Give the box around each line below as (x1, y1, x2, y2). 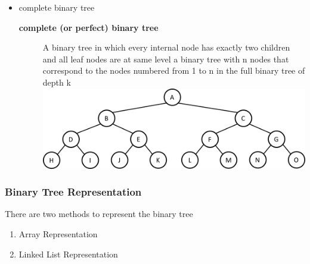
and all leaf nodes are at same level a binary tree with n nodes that (42, 52, 289, 65)
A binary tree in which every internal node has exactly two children (42, 41, 290, 54)
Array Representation (18, 227, 98, 240)
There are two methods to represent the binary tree (5, 208, 193, 220)
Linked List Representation (18, 247, 118, 260)
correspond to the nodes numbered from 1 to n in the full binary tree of (42, 64, 305, 77)
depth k (42, 76, 71, 88)
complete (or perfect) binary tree (18, 21, 159, 33)
